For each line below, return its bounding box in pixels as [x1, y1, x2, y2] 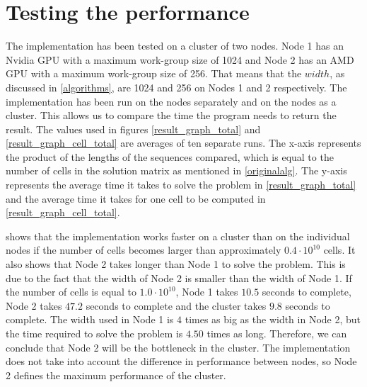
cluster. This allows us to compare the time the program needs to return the [6, 108, 337, 123]
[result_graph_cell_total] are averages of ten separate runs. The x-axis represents [6, 135, 361, 150]
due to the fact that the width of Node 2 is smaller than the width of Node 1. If [6, 270, 352, 285]
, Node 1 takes [175, 284, 238, 299]
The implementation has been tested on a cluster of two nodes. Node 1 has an [6, 38, 344, 53]
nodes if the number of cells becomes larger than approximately [6, 242, 281, 257]
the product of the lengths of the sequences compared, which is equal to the [6, 149, 334, 164]
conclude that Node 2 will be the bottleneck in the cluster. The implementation [6, 340, 351, 354]
